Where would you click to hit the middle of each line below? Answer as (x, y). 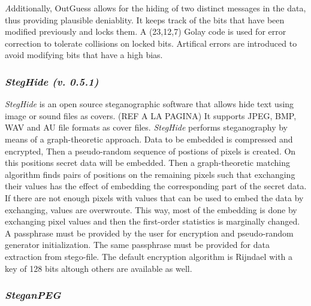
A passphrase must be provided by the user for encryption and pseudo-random (149, 233)
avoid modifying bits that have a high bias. (84, 55)
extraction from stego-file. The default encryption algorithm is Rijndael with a (149, 256)
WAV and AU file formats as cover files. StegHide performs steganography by (146, 127)
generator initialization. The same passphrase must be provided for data (137, 245)
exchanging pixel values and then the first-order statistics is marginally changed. (153, 221)
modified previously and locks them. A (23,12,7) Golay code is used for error (146, 31)
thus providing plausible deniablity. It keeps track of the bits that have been (145, 19)
